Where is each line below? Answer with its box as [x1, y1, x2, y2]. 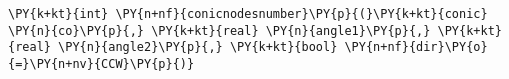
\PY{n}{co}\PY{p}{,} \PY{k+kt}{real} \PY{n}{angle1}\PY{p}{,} [8, 23, 431, 38]
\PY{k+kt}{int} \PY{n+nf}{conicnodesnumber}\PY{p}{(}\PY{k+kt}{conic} [8, 7, 488, 21]
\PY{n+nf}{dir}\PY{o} [344, 40, 488, 55]
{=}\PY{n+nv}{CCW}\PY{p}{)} [8, 56, 195, 71]
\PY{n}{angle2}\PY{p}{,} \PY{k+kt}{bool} [58, 40, 338, 55]
